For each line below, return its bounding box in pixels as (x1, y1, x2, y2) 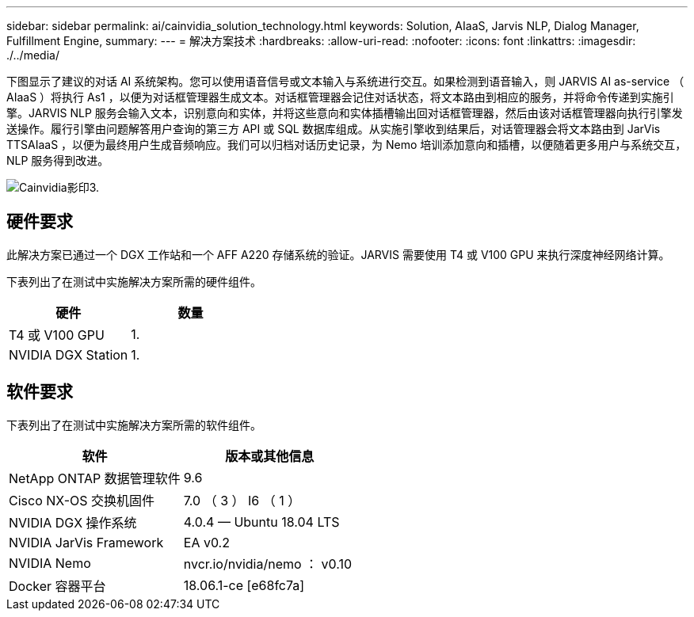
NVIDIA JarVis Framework (9, 534, 164, 550)
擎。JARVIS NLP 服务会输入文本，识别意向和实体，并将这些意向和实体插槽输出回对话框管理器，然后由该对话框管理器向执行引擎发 (6, 106, 683, 120)
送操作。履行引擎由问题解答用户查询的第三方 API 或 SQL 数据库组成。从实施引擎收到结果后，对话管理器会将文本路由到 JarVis (6, 122, 661, 135)
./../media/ (6, 48, 59, 62)
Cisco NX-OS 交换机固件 (9, 492, 155, 508)
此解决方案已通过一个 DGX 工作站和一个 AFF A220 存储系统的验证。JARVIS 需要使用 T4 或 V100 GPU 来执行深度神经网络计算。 (6, 247, 670, 261)
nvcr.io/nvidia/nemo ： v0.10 (183, 555, 353, 572)
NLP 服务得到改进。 (6, 154, 109, 167)
